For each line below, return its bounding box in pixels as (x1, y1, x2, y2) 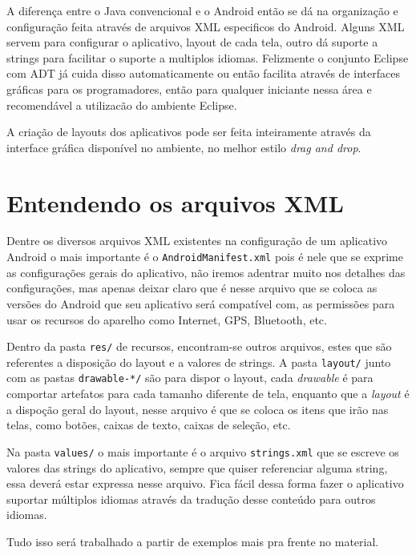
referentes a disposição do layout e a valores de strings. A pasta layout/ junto (6, 353, 391, 370)
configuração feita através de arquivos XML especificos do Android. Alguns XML (6, 18, 405, 34)
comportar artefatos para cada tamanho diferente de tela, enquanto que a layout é (6, 385, 410, 402)
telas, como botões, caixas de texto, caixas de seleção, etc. (6, 416, 291, 433)
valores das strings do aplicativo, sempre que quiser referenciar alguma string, (6, 459, 388, 476)
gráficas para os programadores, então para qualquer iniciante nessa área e (6, 80, 372, 97)
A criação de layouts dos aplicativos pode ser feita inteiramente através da (6, 123, 371, 140)
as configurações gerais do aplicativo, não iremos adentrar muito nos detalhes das (6, 263, 406, 280)
